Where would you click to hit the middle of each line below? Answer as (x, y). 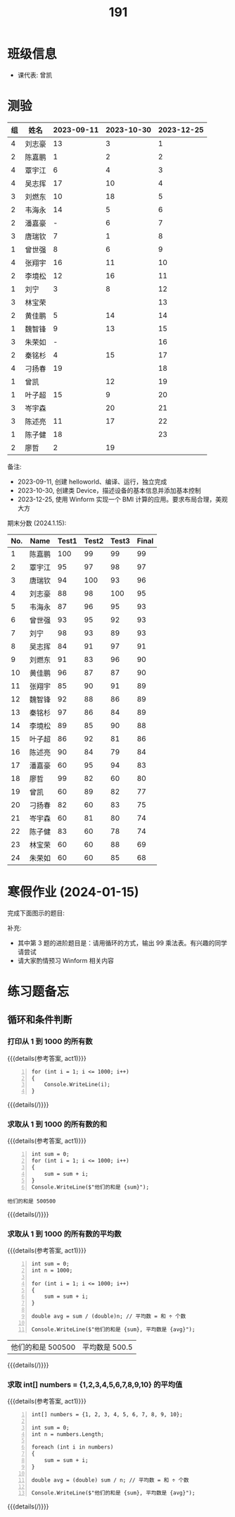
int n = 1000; (52, 1270)
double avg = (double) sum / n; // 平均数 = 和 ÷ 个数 (110, 1480)
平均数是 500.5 (107, 1347)
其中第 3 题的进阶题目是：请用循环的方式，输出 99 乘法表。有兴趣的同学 (122, 942)
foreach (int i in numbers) (72, 1447)
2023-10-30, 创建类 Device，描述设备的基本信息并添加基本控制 (109, 490)
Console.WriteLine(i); (77, 1085)
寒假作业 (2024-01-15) (73, 892)
